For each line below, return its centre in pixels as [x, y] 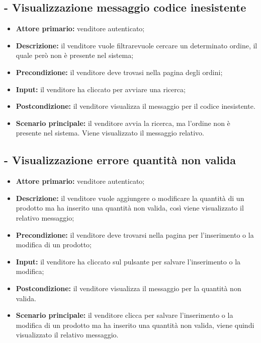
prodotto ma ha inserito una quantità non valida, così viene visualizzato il [130, 208]
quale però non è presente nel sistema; [75, 55]
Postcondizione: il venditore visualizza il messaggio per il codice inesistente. [136, 106]
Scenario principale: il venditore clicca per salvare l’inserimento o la [124, 315]
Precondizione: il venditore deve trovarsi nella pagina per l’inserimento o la [135, 234]
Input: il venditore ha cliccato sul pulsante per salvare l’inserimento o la [128, 261]
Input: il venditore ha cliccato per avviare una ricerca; [101, 89]
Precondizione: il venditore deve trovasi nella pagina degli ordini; [119, 72]
